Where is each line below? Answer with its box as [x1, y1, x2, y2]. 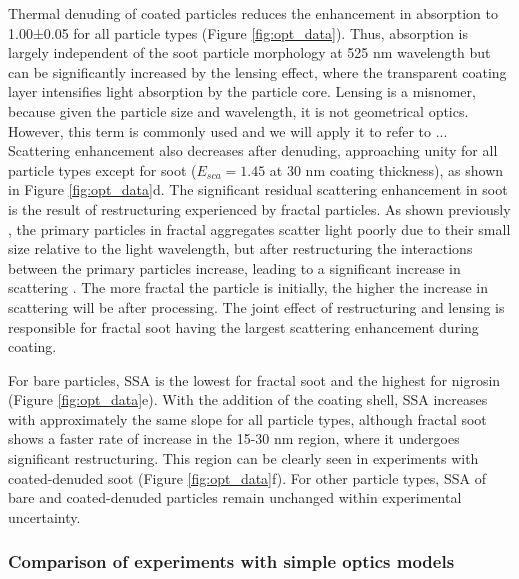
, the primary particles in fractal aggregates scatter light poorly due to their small [8, 218, 511, 239]
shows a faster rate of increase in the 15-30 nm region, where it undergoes [8, 428, 460, 449]
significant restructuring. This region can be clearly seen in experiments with [8, 448, 479, 469]
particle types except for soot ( [8, 159, 197, 180]
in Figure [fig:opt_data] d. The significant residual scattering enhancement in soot [8, 179, 508, 200]
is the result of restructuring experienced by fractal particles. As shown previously [8, 198, 511, 219]
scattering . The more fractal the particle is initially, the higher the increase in [8, 277, 488, 298]
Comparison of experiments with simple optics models [8, 549, 455, 574]
